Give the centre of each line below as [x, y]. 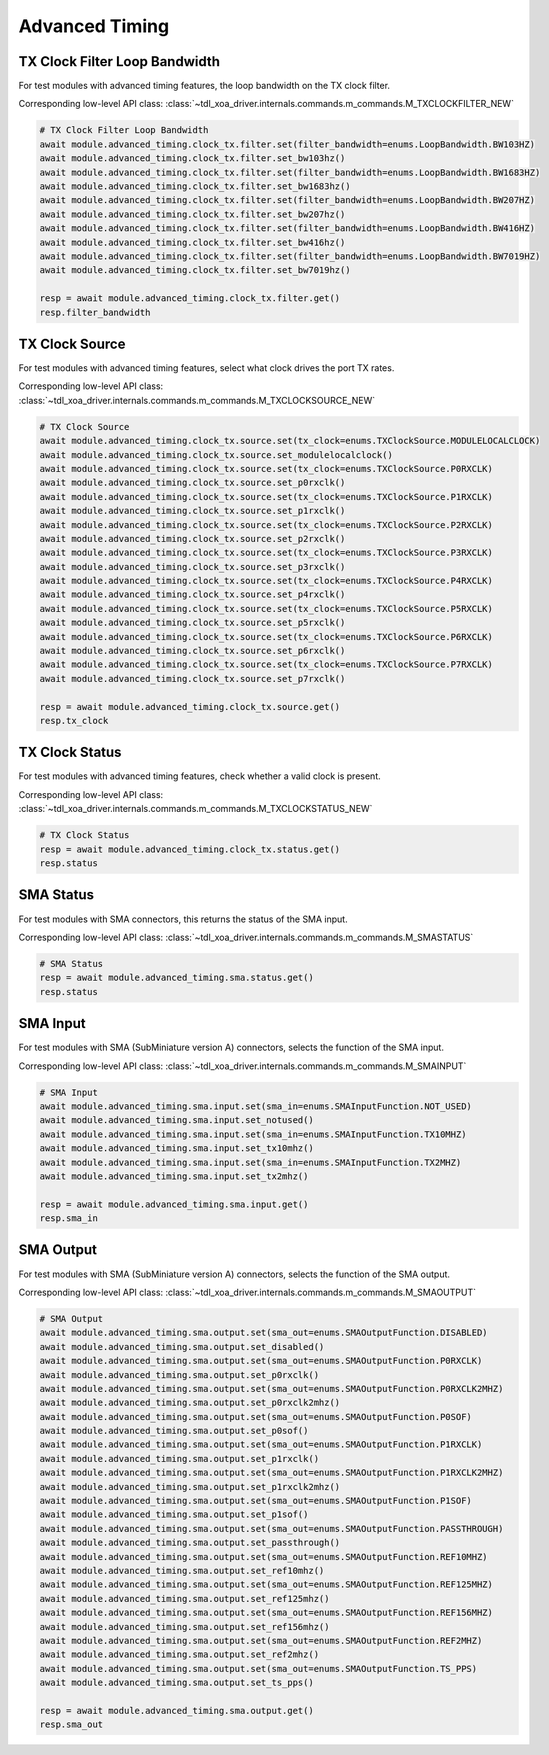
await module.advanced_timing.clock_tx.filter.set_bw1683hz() [195, 186]
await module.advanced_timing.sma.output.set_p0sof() [174, 1431]
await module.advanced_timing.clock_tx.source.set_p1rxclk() [192, 511]
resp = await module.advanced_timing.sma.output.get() [176, 1710]
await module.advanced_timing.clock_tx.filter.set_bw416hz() [192, 242]
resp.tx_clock [74, 720]
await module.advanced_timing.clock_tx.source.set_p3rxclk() [192, 566]
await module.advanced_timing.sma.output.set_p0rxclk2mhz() [190, 1403]
